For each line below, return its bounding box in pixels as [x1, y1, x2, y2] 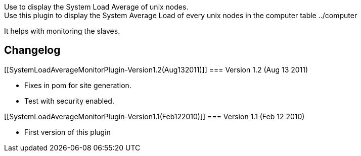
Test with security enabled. [24, 96, 114, 105]
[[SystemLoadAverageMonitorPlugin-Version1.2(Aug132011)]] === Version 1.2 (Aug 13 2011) [4, 65, 308, 74]
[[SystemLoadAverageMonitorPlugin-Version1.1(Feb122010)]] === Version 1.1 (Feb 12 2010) [4, 112, 305, 121]
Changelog [4, 44, 61, 57]
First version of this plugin [24, 127, 111, 136]
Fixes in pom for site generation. [24, 81, 131, 90]
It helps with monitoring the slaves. [4, 27, 120, 35]
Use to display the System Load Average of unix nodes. [4, 3, 189, 11]
